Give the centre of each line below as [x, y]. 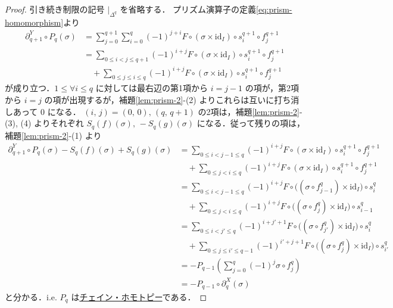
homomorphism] [34, 22]
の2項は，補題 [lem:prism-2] [249, 111]
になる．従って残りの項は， [251, 123]
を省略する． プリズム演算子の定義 [188, 9]
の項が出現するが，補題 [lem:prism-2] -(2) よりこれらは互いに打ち [168, 99]
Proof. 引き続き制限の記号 [55, 9]
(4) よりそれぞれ [52, 123]
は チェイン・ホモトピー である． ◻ [139, 297]
